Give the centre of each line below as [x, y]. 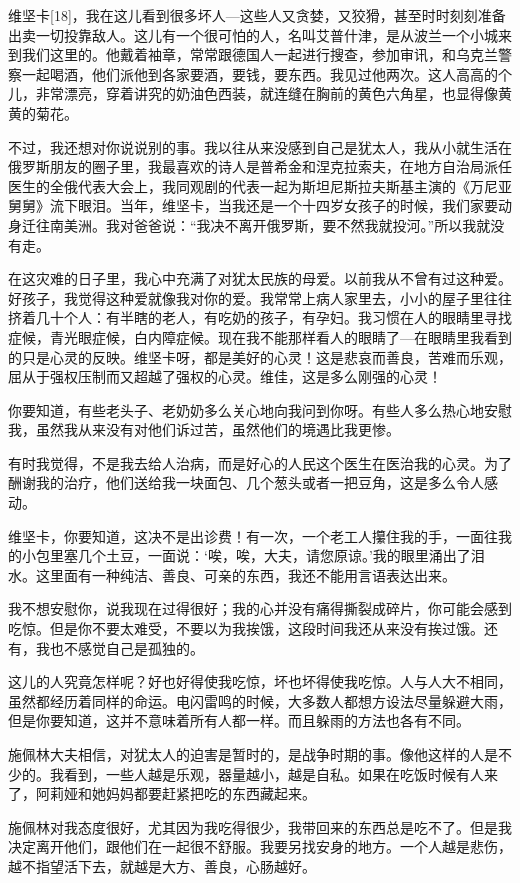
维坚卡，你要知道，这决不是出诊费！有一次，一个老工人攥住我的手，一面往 [253, 535]
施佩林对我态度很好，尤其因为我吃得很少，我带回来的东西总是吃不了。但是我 [260, 826]
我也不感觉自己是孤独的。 [119, 647]
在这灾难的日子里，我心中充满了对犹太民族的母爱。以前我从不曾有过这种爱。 [260, 278]
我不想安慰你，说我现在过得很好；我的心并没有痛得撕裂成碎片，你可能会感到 [260, 608]
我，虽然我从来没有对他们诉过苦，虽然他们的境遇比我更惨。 [204, 429]
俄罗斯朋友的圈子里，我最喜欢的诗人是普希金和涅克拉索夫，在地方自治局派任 [260, 166]
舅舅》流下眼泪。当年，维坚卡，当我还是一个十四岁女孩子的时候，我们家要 [253, 205]
